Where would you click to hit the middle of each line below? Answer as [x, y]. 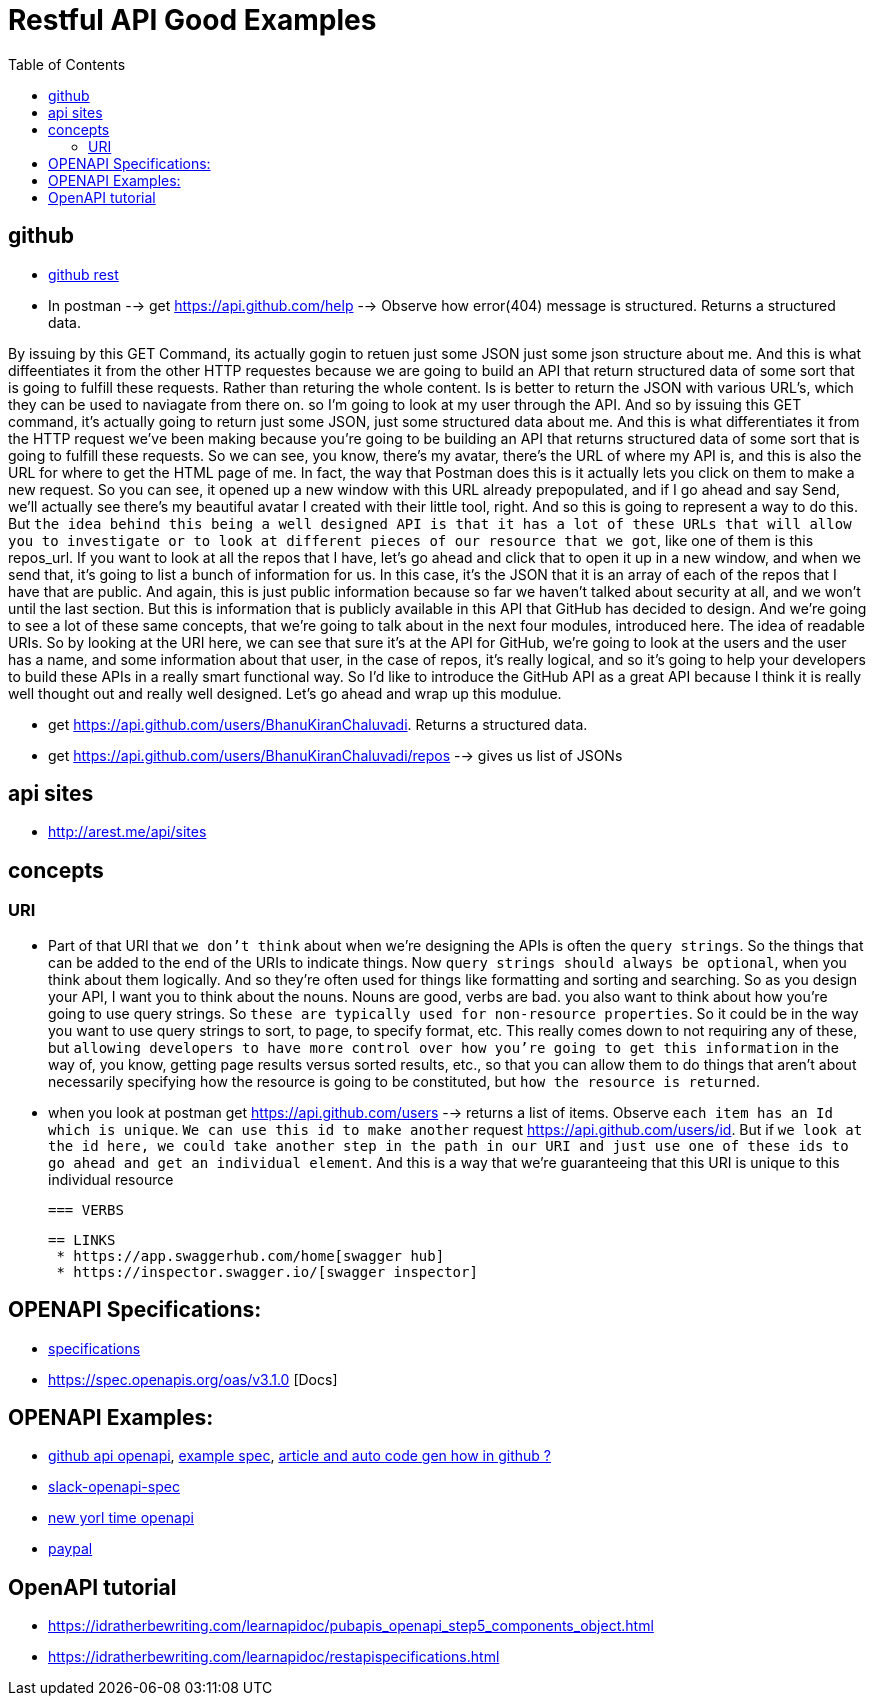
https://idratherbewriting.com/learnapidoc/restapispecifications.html [274, 1657]
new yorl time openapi [121, 1518]
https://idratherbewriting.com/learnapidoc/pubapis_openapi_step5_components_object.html [351, 1626]
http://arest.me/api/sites [127, 832]
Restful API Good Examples [192, 20]
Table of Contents [67, 64]
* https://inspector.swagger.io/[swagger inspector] [267, 1271]
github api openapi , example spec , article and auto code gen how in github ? [299, 1456]
